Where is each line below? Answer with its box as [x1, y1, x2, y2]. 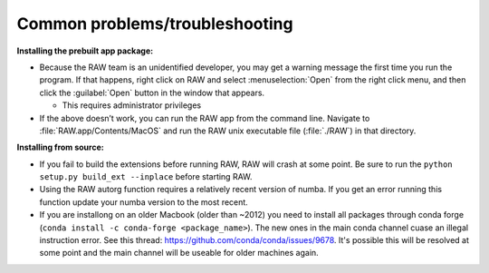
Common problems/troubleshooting [16, 14, 293, 34]
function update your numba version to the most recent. [39, 196, 248, 208]
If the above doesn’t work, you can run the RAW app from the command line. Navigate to [39, 112, 370, 123]
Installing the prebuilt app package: [16, 45, 154, 56]
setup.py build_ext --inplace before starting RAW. [39, 171, 253, 182]
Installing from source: [16, 141, 104, 153]
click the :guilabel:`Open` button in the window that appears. [39, 87, 265, 98]
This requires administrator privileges [62, 100, 202, 111]
